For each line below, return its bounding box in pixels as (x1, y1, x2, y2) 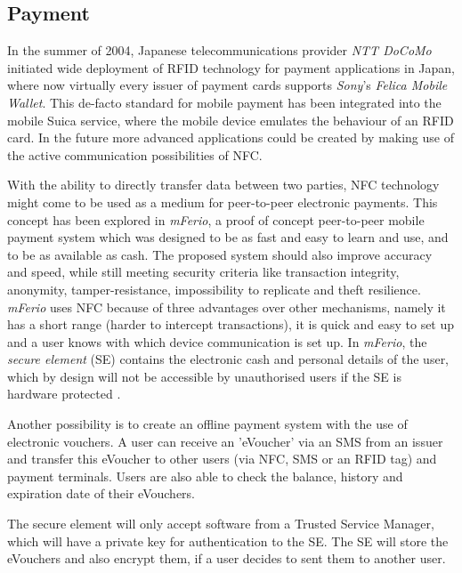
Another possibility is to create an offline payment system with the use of (7, 415, 408, 433)
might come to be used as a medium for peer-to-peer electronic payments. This (7, 192, 438, 211)
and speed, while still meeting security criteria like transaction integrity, (7, 262, 400, 281)
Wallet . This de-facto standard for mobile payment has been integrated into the (7, 93, 442, 111)
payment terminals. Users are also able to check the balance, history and (7, 466, 403, 485)
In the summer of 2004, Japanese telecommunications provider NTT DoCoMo (7, 41, 432, 60)
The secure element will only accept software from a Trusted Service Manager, (7, 514, 434, 533)
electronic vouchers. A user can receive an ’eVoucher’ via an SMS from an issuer (7, 432, 443, 450)
